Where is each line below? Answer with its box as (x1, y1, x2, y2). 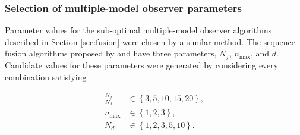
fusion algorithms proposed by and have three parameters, (5, 47, 217, 59)
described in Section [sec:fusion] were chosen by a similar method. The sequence (5, 35, 295, 48)
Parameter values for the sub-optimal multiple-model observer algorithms (5, 24, 272, 36)
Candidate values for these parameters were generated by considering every (5, 59, 279, 71)
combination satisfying (5, 70, 87, 83)
